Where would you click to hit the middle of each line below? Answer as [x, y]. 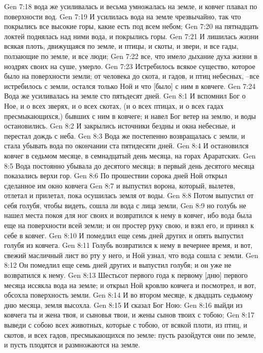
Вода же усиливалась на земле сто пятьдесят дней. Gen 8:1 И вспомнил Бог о [125, 96]
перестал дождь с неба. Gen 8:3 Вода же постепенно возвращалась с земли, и [125, 135]
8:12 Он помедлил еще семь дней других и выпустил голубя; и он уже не [118, 265]
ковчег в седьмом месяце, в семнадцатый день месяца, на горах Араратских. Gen [130, 155]
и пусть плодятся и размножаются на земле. [72, 345]
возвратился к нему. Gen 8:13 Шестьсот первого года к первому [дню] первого [126, 275]
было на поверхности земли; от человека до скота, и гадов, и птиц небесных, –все [132, 76]
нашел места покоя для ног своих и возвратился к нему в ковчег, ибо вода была [128, 215]
